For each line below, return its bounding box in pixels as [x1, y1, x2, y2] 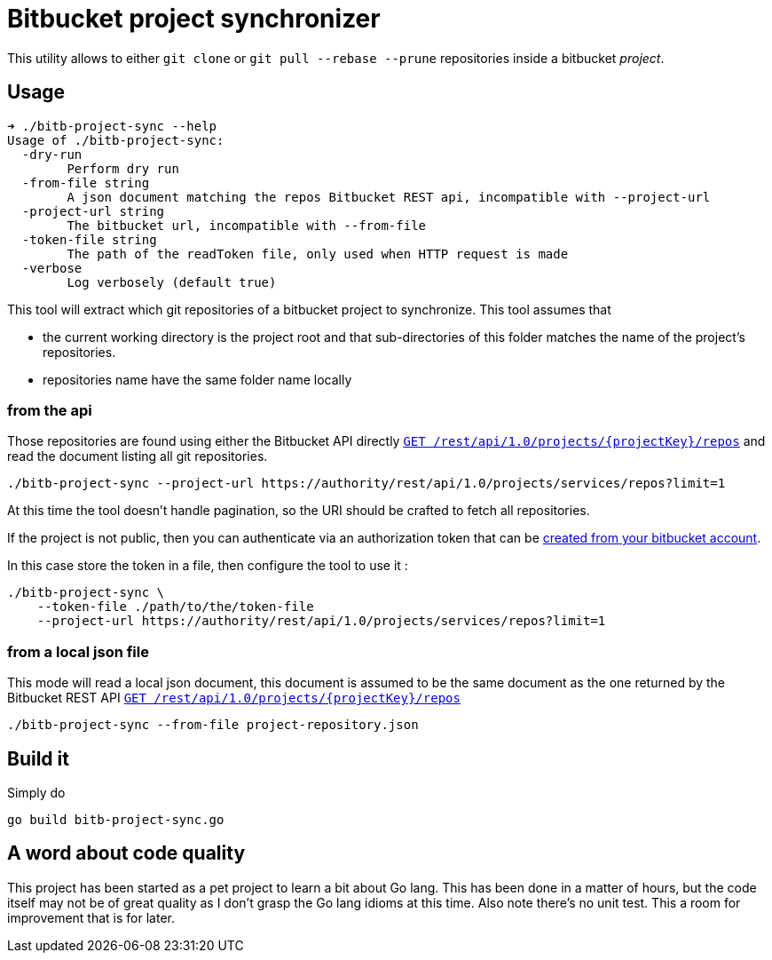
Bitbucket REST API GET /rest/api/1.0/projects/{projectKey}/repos [7, 690, 461, 706]
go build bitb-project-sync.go [7, 812, 225, 827]
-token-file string [21, 232, 157, 247]
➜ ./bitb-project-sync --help [7, 118, 217, 133]
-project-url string [21, 203, 165, 218]
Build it [7, 747, 69, 770]
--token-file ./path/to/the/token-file [36, 599, 314, 615]
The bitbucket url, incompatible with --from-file [67, 218, 427, 233]
